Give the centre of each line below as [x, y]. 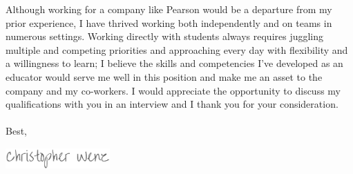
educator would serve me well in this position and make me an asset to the [164, 76]
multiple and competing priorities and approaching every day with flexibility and [177, 49]
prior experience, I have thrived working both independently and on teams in [169, 22]
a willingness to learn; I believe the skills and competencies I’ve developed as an [174, 63]
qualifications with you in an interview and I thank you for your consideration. [172, 104]
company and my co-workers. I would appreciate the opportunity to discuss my [173, 90]
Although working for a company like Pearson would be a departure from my [169, 9]
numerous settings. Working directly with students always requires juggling [165, 36]
